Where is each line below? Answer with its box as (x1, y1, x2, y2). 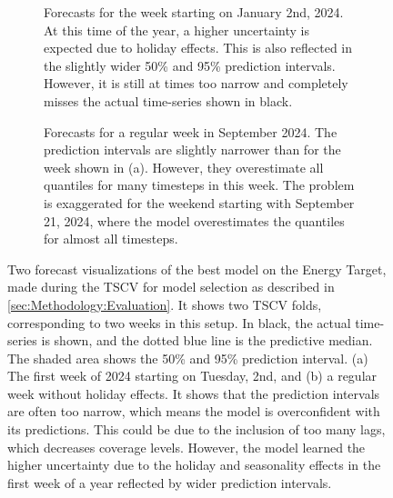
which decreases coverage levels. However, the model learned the (7, 437, 366, 456)
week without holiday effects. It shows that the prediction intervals (7, 383, 380, 403)
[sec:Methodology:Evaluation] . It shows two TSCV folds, (7, 294, 322, 314)
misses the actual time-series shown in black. (44, 91, 293, 110)
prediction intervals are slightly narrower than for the (44, 140, 341, 159)
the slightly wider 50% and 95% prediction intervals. (44, 55, 336, 75)
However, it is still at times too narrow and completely (44, 74, 348, 93)
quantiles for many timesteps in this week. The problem (44, 175, 355, 194)
